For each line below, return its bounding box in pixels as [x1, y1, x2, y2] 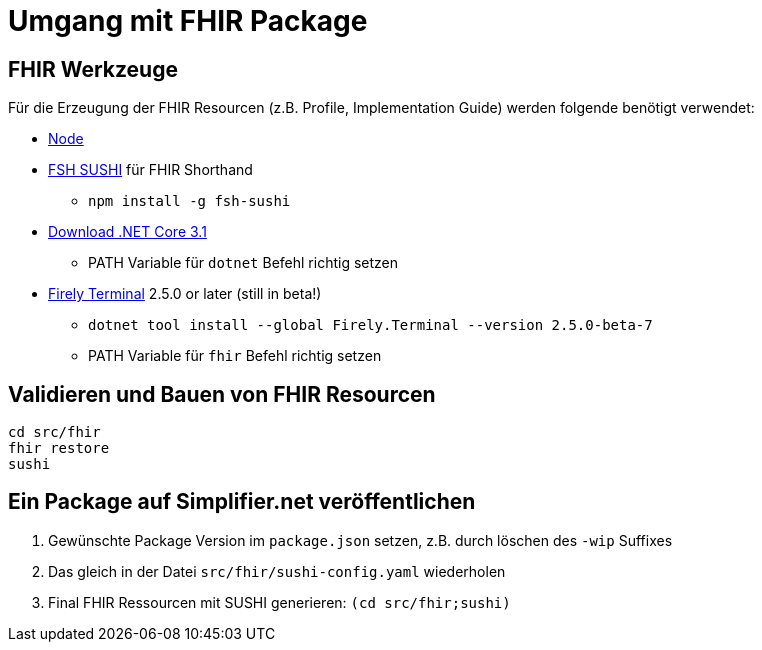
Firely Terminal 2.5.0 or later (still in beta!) [48, 285, 322, 303]
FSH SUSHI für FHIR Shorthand [48, 161, 253, 179]
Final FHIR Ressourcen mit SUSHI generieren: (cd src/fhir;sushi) [48, 593, 511, 611]
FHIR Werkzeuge [8, 56, 178, 82]
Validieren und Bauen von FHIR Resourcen [8, 381, 436, 407]
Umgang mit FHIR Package [8, 4, 368, 38]
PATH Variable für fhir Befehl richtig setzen [88, 347, 382, 365]
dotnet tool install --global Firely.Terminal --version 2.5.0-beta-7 [88, 317, 653, 334]
